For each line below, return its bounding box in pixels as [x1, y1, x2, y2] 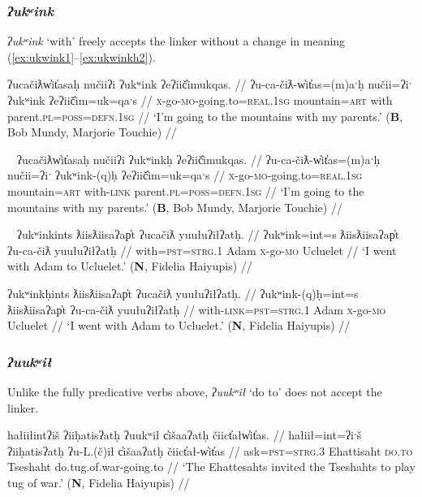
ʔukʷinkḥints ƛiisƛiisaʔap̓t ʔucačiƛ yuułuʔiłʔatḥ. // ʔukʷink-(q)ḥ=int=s [7, 284, 359, 301]
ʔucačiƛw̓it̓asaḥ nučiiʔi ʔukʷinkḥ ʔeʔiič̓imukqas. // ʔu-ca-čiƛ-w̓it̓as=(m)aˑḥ [16, 150, 381, 167]
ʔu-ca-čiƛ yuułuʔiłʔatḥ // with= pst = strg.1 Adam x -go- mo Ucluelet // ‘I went [7, 241, 397, 258]
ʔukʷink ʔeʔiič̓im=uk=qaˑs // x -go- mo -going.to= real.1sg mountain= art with [7, 92, 393, 108]
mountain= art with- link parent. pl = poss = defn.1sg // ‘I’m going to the [7, 182, 364, 199]
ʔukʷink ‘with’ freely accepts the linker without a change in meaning [7, 32, 346, 50]
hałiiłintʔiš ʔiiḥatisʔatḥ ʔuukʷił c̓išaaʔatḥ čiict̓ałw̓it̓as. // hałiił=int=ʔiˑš [7, 426, 362, 443]
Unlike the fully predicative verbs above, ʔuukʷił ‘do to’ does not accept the [7, 382, 382, 400]
